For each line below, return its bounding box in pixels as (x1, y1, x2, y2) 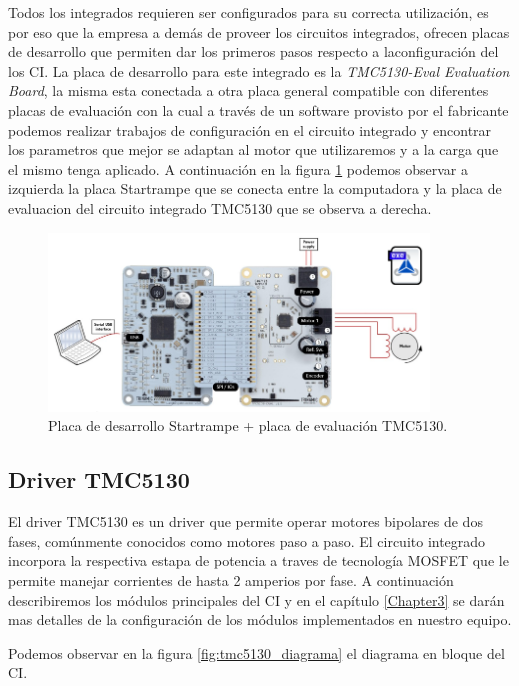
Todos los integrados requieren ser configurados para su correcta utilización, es (8, 2, 489, 22)
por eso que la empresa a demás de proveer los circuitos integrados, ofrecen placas (8, 21, 510, 42)
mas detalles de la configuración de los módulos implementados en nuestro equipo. (8, 609, 512, 630)
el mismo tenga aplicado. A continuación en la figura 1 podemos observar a (8, 158, 469, 179)
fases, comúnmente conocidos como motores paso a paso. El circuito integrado (8, 530, 486, 551)
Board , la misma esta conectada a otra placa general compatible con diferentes (8, 80, 489, 101)
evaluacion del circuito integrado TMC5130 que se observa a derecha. (8, 197, 432, 218)
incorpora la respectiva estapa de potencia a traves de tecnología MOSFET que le (8, 550, 509, 571)
